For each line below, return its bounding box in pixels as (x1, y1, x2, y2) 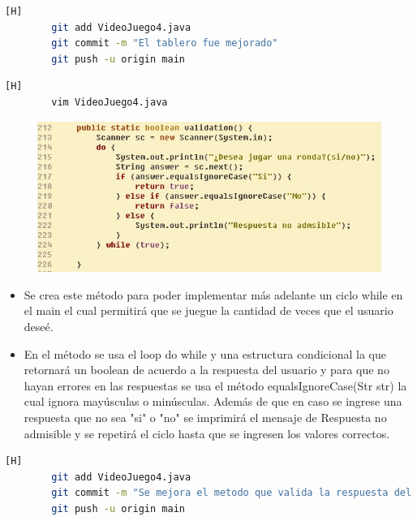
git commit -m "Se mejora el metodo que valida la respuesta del (51, 487, 412, 499)
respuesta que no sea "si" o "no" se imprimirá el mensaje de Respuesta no (24, 408, 387, 425)
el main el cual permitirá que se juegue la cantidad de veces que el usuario (24, 302, 393, 319)
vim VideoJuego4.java (51, 96, 168, 108)
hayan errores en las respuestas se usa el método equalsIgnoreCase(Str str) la (24, 377, 407, 394)
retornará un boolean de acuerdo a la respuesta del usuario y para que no (24, 361, 389, 378)
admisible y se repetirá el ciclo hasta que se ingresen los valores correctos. (24, 424, 390, 441)
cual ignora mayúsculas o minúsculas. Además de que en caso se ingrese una (24, 393, 402, 410)
